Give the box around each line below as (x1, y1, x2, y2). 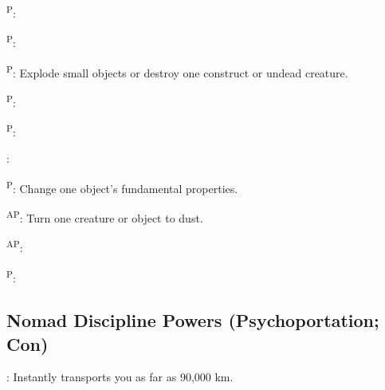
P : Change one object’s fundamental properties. (6, 177, 238, 196)
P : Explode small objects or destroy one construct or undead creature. (6, 61, 348, 81)
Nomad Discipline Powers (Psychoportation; (6, 308, 379, 333)
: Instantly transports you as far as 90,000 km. (6, 368, 234, 385)
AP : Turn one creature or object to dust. (6, 207, 203, 226)
